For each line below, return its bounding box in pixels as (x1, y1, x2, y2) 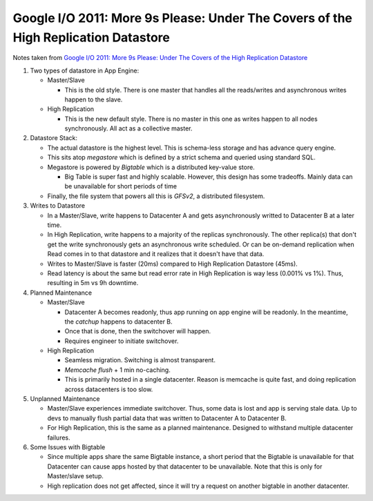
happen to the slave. (64, 95, 123, 104)
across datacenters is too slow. (64, 385, 153, 393)
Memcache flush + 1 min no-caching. (64, 366, 171, 374)
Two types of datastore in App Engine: (30, 66, 140, 75)
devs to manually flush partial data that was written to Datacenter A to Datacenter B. (47, 414, 287, 422)
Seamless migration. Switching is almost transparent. (64, 356, 216, 364)
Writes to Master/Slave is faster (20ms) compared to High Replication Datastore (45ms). (47, 259, 298, 268)
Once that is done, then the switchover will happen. (64, 327, 211, 335)
